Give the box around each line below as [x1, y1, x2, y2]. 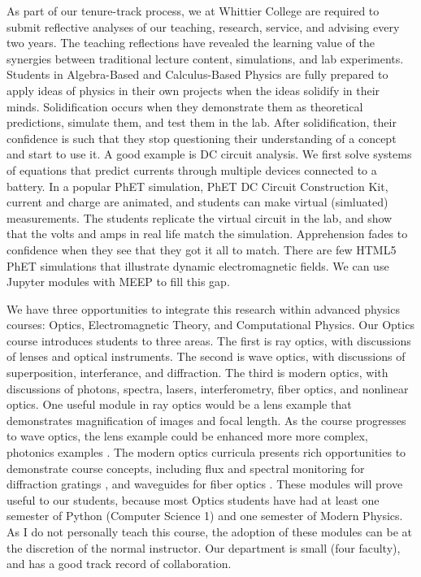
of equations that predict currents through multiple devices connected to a [7, 161, 377, 178]
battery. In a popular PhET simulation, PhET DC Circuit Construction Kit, [7, 177, 388, 194]
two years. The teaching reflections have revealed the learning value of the [7, 34, 375, 51]
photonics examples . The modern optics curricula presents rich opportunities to [7, 444, 406, 461]
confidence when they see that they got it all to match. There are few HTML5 [7, 241, 397, 258]
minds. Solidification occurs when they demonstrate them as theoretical [7, 98, 363, 115]
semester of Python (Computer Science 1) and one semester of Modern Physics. [7, 507, 403, 524]
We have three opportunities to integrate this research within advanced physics [7, 300, 400, 317]
